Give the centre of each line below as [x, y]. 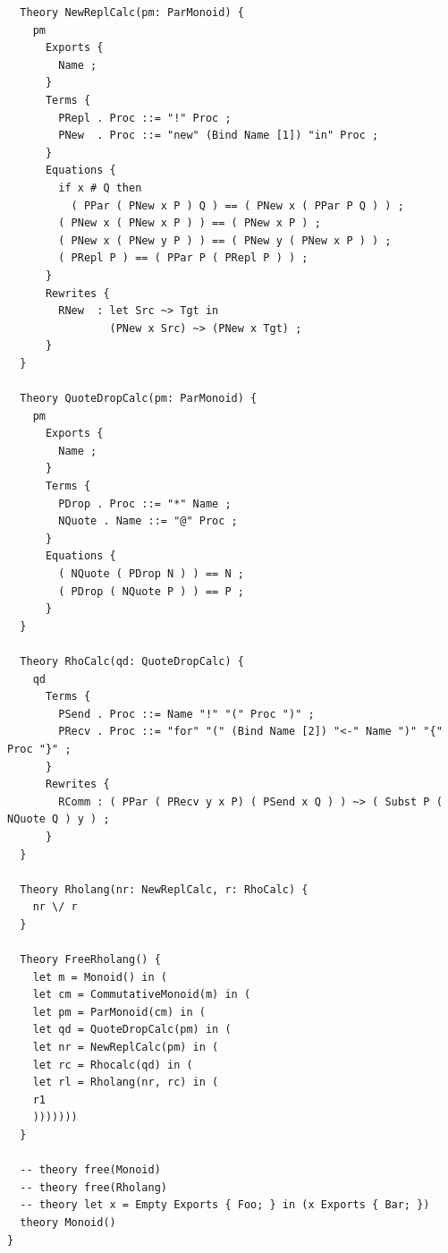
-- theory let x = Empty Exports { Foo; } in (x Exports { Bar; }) [225, 1205]
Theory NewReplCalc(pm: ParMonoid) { [132, 13]
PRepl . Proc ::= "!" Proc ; [145, 118]
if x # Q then [100, 188]
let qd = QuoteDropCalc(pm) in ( [132, 1030]
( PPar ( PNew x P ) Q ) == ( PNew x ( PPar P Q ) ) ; [237, 205]
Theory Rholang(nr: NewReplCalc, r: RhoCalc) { [164, 889]
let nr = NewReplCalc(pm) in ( [126, 1048]
